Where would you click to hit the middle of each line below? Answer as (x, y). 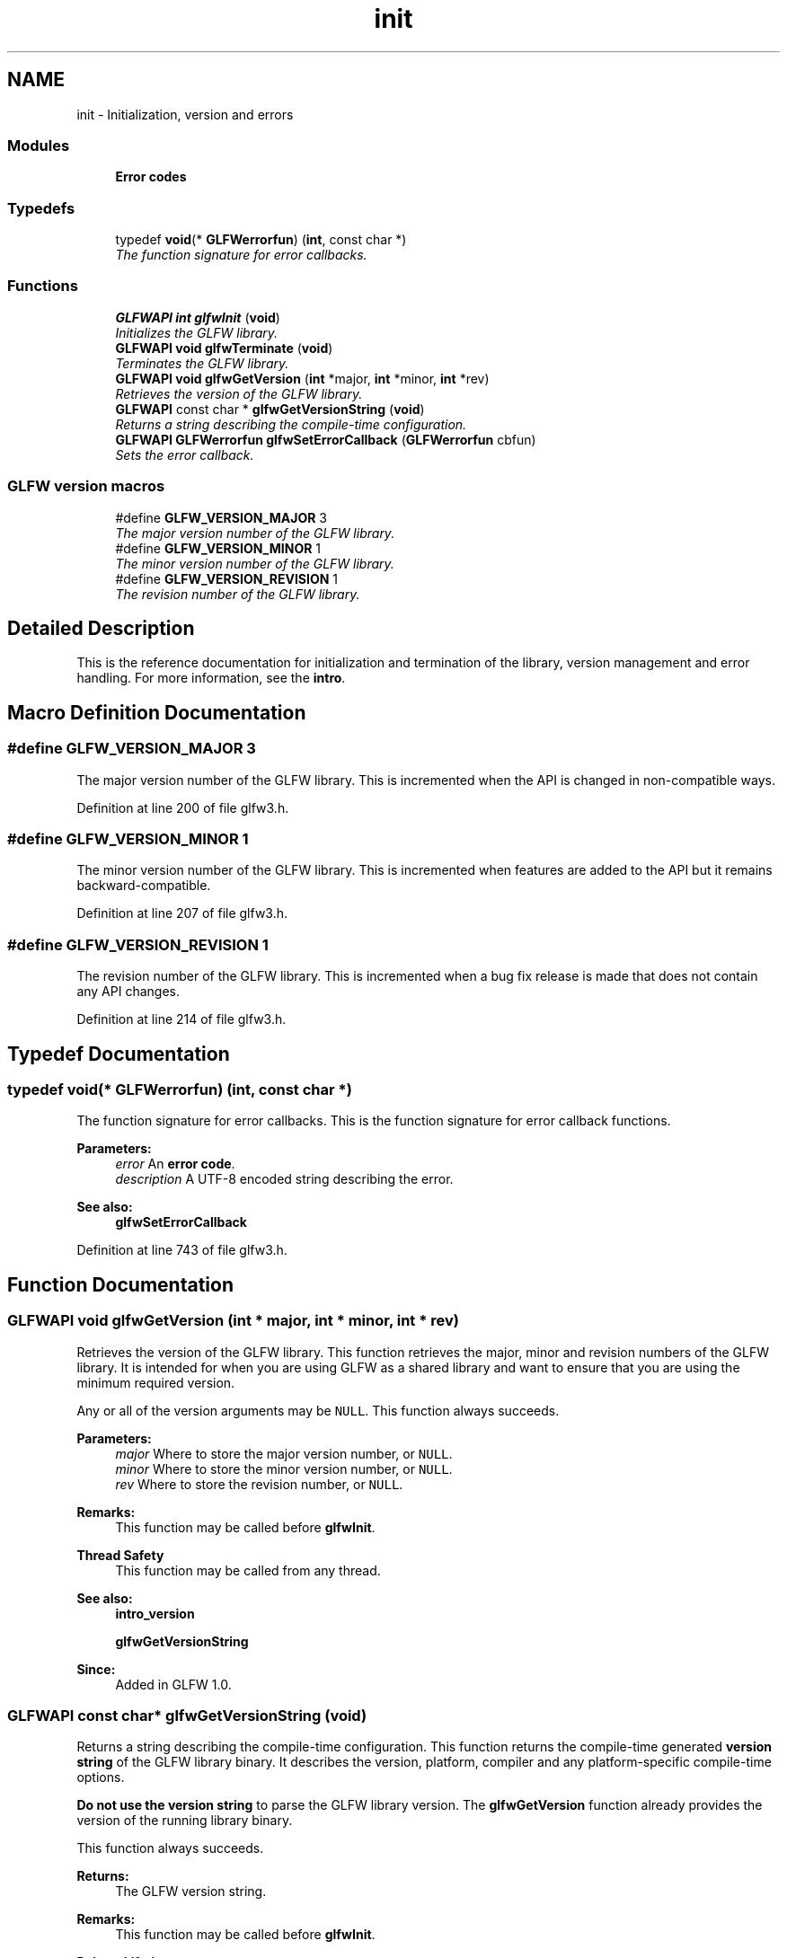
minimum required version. (156, 1382)
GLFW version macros (86, 486)
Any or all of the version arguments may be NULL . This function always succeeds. (318, 1410)
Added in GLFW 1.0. (173, 1684)
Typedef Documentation (119, 1054)
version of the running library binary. (185, 1821)
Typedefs (41, 208)
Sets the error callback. (185, 454)
